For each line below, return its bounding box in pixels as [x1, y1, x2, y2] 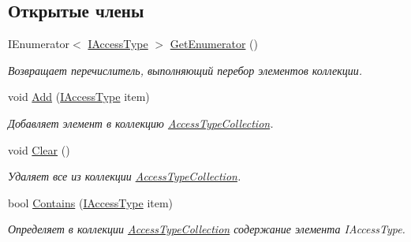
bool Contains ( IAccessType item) [8, 194, 174, 210]
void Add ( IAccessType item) [8, 88, 150, 105]
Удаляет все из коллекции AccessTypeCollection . [8, 168, 241, 184]
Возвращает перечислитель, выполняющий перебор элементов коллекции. [8, 61, 363, 78]
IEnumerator [8, 35, 70, 52]
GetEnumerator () [170, 35, 258, 52]
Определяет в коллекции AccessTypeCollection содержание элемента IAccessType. [8, 221, 405, 237]
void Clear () [8, 141, 70, 158]
